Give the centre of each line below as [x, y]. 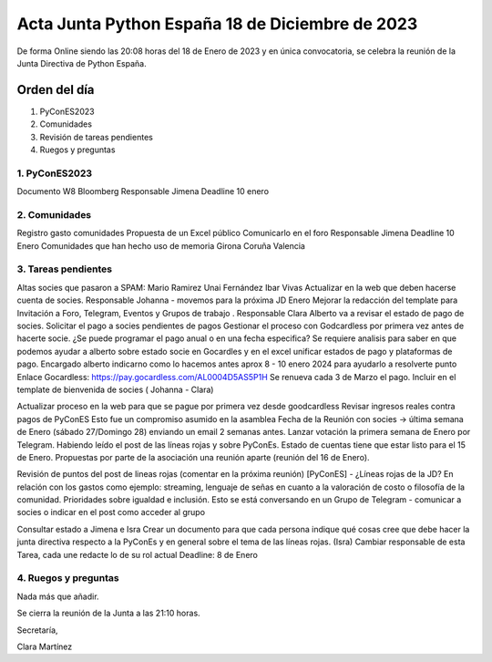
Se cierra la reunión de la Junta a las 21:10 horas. [108, 613]
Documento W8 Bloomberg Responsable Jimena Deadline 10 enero [143, 191]
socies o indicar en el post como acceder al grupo [111, 512]
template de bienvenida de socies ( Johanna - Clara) [115, 389]
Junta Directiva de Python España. [82, 63]
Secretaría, [37, 630]
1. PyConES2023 [55, 173]
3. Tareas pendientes [65, 269]
